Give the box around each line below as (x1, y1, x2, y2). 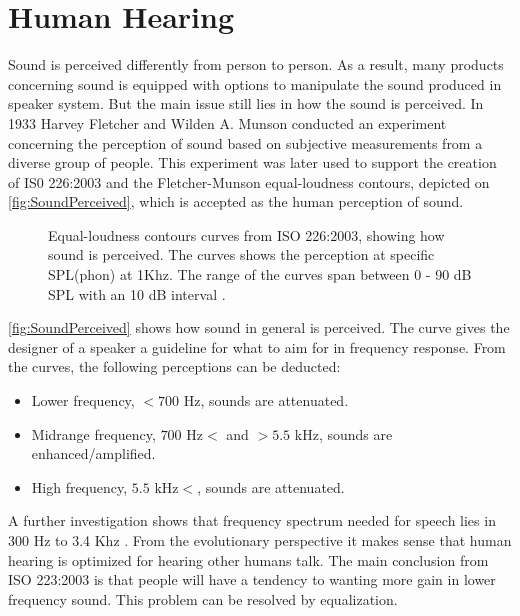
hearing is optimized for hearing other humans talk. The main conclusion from (8, 549, 489, 570)
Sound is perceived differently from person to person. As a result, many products (8, 54, 504, 75)
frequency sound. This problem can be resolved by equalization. (8, 588, 398, 609)
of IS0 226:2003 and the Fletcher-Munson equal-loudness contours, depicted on (8, 171, 490, 192)
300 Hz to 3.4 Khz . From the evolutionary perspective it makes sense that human (8, 530, 512, 550)
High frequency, (31, 476, 128, 497)
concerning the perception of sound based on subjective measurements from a (8, 132, 483, 153)
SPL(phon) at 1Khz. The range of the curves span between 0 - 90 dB (48, 264, 472, 285)
